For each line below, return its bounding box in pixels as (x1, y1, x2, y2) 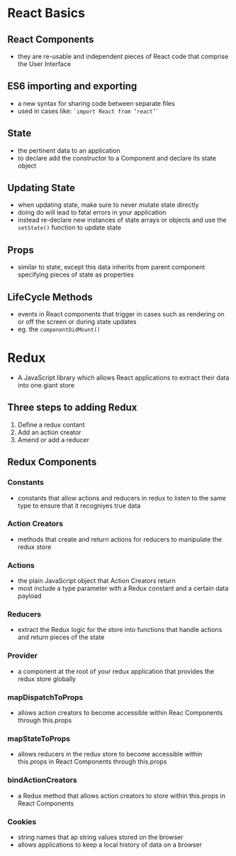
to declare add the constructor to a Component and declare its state (17, 154, 216, 162)
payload (17, 592, 42, 600)
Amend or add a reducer (17, 435, 90, 444)
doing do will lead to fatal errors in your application (17, 208, 167, 217)
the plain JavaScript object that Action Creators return (17, 577, 176, 585)
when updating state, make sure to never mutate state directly (17, 200, 199, 209)
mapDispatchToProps (7, 692, 84, 702)
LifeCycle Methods (7, 291, 94, 303)
